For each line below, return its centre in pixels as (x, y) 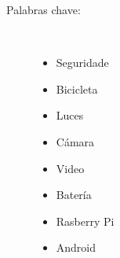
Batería (74, 195)
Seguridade (82, 63)
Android (76, 247)
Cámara (75, 141)
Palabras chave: (44, 9)
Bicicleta (77, 88)
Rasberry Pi (85, 221)
